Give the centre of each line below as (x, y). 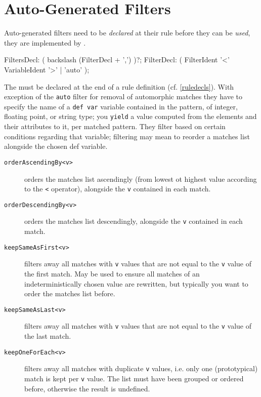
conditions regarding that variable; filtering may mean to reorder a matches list (127, 136)
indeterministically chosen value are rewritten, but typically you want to (136, 283)
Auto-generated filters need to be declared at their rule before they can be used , (127, 33)
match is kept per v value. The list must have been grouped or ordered (134, 378)
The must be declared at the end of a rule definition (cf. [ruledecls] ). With (119, 86)
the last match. (48, 336)
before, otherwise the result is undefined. (87, 388)
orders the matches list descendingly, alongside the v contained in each (134, 221)
